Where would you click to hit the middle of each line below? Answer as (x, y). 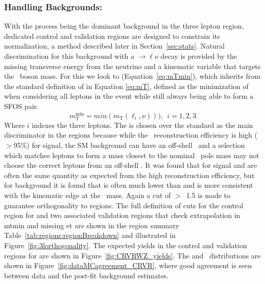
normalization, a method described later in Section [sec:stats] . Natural (114, 46)
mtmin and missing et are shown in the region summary (92, 225)
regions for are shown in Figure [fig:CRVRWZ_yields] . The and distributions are (132, 255)
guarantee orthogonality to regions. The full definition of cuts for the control (124, 205)
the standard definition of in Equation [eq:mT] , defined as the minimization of (126, 86)
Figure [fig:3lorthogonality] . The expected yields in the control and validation (126, 245)
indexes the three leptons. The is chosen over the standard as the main (142, 125)
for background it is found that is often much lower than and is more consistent (129, 185)
